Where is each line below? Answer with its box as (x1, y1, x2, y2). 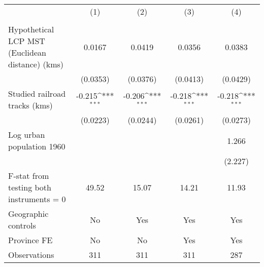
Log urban (8, 129, 45, 140)
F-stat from (8, 170, 49, 181)
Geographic (8, 208, 49, 219)
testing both (8, 181, 51, 193)
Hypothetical (8, 23, 54, 35)
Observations (8, 249, 54, 260)
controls (8, 219, 36, 231)
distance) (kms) (8, 58, 64, 70)
